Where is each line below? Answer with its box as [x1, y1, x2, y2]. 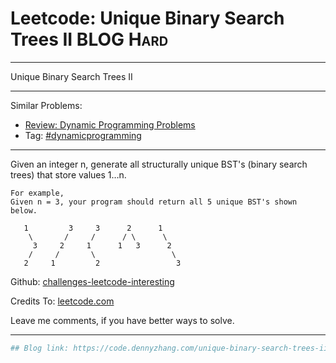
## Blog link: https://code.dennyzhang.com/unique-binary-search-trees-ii [10, 343, 329, 353]
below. [10, 205, 38, 216]
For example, [10, 188, 65, 198]
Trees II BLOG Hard [10, 28, 169, 51]
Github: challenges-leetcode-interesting [10, 275, 175, 287]
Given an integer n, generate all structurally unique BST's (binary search [10, 158, 308, 170]
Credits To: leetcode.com [10, 295, 115, 307]
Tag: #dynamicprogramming [24, 129, 142, 141]
